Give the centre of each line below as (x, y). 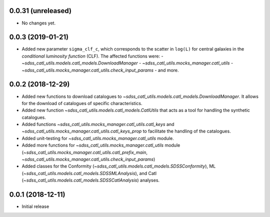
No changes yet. (39, 23)
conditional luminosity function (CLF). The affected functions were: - (92, 56)
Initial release (35, 206)
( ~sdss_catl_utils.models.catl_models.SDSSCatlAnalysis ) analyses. (91, 180)
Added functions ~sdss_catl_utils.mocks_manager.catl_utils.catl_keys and (98, 124)
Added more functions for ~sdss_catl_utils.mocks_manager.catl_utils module (101, 145)
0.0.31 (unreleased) (40, 11)
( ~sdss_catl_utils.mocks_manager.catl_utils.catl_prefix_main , (84, 152)
